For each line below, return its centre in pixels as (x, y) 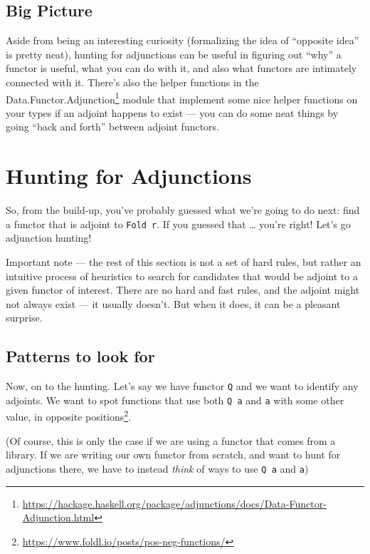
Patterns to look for (80, 356)
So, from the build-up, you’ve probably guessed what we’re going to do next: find (183, 210)
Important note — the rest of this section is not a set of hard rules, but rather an (184, 261)
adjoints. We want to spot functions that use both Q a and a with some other (175, 400)
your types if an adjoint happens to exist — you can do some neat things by (172, 112)
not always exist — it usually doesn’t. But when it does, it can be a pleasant (173, 303)
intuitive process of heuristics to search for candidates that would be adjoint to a (182, 276)
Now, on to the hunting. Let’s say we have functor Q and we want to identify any (182, 386)
